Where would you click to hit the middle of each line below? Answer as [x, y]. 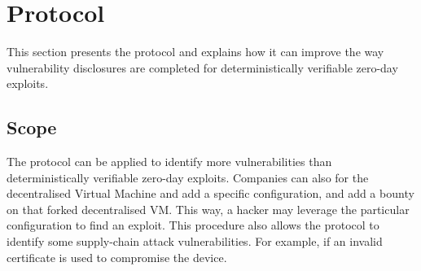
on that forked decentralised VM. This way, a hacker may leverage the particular [208, 209]
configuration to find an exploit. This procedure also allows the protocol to [193, 225]
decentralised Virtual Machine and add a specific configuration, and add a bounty [210, 193]
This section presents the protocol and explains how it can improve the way [195, 52]
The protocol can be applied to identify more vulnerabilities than [169, 162]
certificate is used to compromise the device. [117, 257]
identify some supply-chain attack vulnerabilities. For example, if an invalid [195, 241]
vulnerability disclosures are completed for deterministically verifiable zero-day [202, 67]
